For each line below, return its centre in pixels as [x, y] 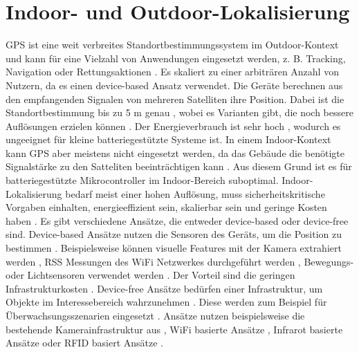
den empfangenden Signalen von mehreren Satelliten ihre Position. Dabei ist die [175, 99]
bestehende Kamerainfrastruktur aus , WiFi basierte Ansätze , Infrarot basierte [174, 329]
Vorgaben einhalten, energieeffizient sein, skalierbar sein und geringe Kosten [166, 207]
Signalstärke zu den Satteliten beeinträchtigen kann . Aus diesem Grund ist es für [179, 166]
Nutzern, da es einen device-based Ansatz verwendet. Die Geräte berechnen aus [174, 85]
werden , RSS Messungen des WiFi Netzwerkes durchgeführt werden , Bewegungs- [180, 261]
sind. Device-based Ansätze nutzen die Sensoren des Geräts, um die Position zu [174, 234]
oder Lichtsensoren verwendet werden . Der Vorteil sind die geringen [150, 275]
